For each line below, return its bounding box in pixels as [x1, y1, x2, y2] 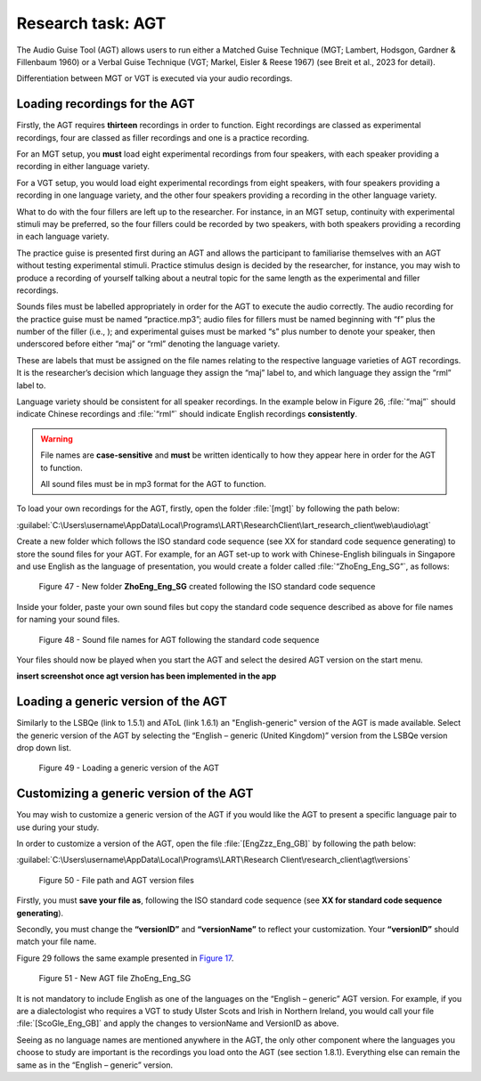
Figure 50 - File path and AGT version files [38, 874, 195, 885]
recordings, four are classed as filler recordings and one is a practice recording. [16, 132, 310, 142]
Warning [40, 433, 73, 444]
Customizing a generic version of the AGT [16, 786, 254, 801]
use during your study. [16, 822, 100, 833]
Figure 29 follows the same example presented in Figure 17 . [16, 953, 234, 963]
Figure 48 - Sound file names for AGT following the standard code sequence [38, 634, 320, 645]
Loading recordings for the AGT [16, 96, 195, 111]
